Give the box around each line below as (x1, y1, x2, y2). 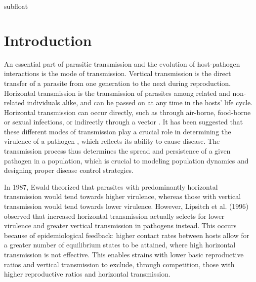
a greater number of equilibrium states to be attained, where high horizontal (4, 240, 236, 250)
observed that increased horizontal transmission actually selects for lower (4, 210, 225, 221)
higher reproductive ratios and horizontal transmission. (4, 269, 171, 279)
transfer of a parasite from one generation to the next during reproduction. (4, 78, 231, 88)
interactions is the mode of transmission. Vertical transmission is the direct (4, 68, 231, 79)
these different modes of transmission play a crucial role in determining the (4, 126, 231, 136)
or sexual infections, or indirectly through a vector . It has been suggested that (4, 117, 243, 127)
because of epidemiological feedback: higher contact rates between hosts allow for (4, 230, 250, 240)
